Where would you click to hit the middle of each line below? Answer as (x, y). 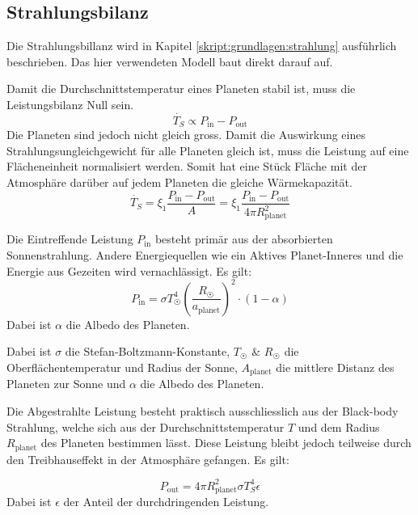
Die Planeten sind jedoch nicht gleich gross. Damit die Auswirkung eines (186, 135)
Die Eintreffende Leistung (70, 239)
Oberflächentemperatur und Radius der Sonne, (122, 367)
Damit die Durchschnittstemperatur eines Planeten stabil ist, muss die (181, 89)
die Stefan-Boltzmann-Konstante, (148, 351)
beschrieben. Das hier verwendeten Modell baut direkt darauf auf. (170, 61)
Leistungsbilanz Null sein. (70, 104)
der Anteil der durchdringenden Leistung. (166, 502)
